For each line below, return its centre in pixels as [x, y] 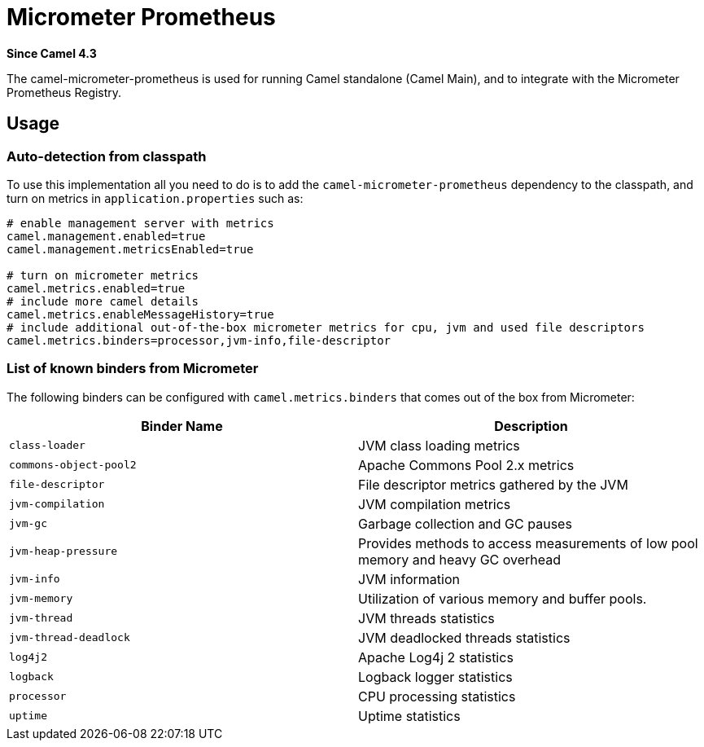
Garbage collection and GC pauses [465, 523]
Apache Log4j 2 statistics [436, 657]
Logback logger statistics [435, 677]
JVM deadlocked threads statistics [464, 637]
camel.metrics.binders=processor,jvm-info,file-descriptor [199, 340]
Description [531, 426]
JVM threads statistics [426, 618]
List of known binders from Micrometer [133, 369]
